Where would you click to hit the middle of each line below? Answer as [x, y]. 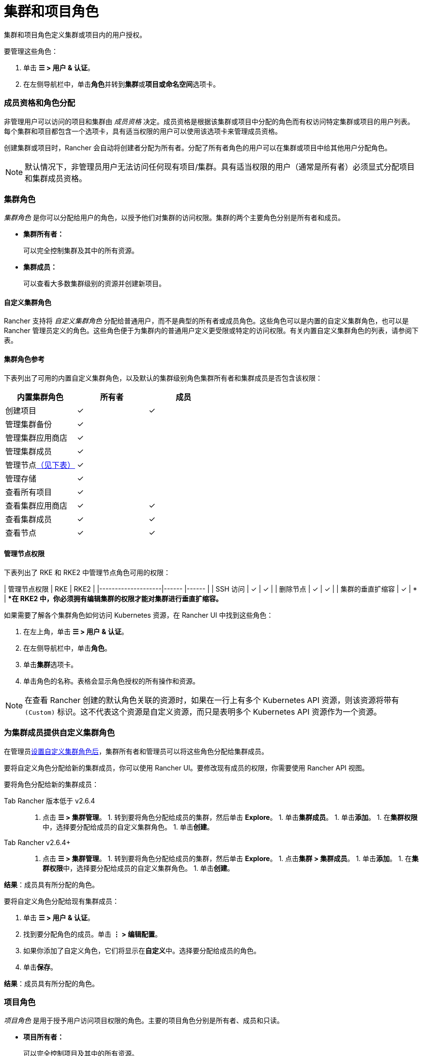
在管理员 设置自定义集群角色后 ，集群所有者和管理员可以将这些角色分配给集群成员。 [136, 751]
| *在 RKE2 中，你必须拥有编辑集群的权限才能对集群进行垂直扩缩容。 [113, 598]
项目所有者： [44, 1037]
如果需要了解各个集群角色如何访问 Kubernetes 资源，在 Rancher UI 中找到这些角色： [139, 615]
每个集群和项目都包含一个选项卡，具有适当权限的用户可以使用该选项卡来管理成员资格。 [143, 131]
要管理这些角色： [31, 51]
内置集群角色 [40, 397]
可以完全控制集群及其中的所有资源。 [81, 251]
